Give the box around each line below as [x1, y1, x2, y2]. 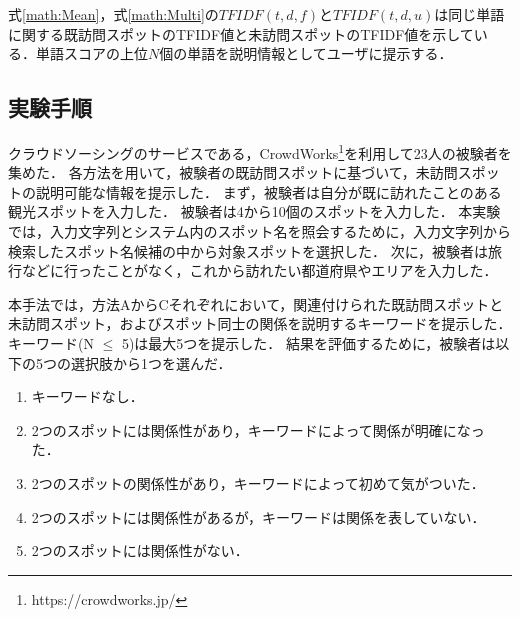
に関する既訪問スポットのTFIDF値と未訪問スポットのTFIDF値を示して [8, 23, 474, 44]
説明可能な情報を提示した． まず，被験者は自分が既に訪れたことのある [35, 181, 502, 202]
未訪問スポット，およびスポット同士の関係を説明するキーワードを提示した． [8, 313, 512, 334]
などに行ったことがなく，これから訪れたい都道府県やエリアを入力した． [21, 260, 498, 281]
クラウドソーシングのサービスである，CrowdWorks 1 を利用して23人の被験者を [8, 139, 512, 163]
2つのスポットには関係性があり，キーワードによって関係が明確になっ [31, 419, 485, 440]
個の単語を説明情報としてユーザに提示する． [159, 43, 453, 64]
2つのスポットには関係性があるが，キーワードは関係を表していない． [31, 506, 486, 527]
